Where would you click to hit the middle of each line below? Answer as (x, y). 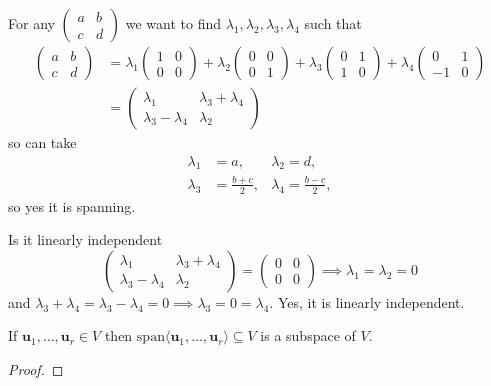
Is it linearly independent (85, 239)
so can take (42, 142)
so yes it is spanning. (72, 205)
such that (333, 23)
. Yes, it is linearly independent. (367, 301)
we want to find (173, 23)
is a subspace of (308, 335)
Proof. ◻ (36, 369)
